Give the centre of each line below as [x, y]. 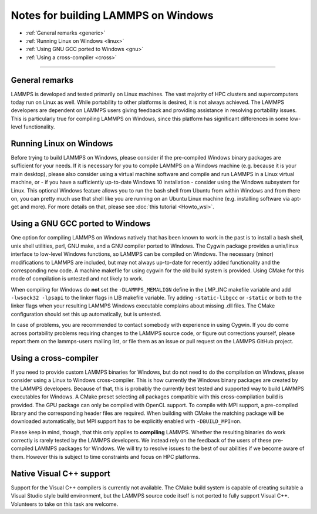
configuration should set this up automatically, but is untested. [86, 314]
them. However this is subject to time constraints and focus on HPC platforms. [105, 456]
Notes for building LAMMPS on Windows [112, 15]
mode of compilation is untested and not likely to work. [77, 279]
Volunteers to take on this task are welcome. [65, 504]
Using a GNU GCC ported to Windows [81, 224]
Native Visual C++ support [61, 473]
